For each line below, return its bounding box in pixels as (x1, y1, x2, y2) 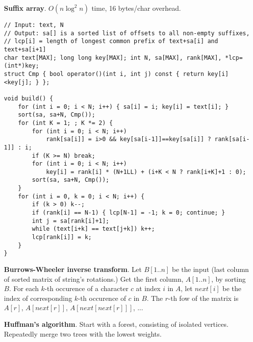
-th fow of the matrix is (168, 293, 239, 303)
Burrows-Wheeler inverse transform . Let (4, 264, 142, 274)
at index (136, 283, 161, 293)
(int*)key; (4, 62, 39, 70)
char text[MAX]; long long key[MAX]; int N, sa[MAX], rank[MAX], (4, 54, 222, 61)
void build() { (4, 95, 53, 102)
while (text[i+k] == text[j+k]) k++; (32, 225, 155, 233)
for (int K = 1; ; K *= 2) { (18, 119, 113, 126)
